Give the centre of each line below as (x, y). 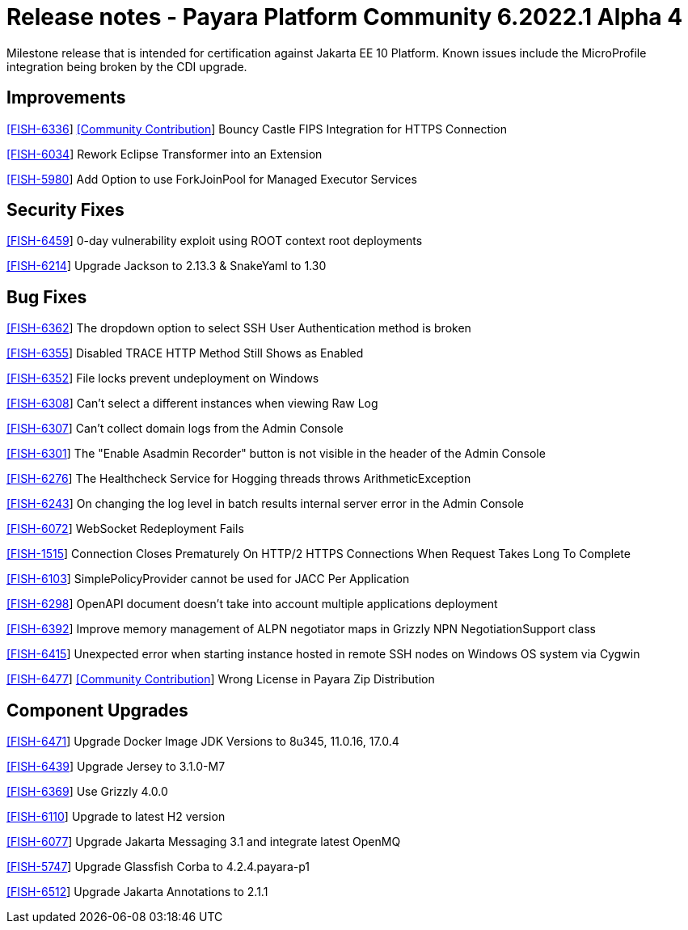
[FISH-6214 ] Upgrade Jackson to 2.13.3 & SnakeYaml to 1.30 (167, 266)
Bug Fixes (47, 297)
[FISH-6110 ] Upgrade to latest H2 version (116, 817)
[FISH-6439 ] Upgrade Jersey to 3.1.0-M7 (116, 767)
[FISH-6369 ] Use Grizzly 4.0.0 (87, 792)
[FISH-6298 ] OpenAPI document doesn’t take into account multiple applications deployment (252, 604)
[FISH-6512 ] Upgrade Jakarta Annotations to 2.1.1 (137, 892)
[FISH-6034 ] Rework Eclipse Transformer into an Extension (165, 154)
